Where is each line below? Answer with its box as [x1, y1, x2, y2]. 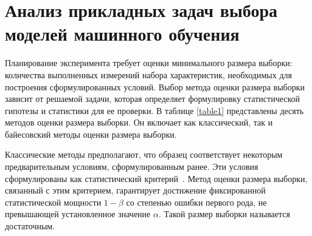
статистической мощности [5, 195, 102, 208]
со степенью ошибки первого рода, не [126, 195, 267, 208]
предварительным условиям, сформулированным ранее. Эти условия [5, 160, 258, 173]
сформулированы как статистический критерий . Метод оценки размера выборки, [5, 172, 308, 184]
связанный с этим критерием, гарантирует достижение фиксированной [5, 184, 266, 197]
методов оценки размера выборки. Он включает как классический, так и [5, 116, 273, 129]
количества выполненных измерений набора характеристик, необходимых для [5, 68, 292, 81]
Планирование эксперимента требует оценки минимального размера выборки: [5, 56, 293, 69]
